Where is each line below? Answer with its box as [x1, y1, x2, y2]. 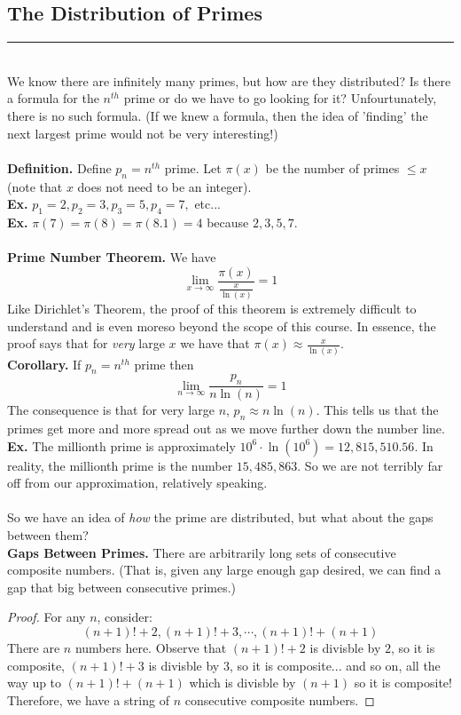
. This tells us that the [316, 401, 439, 419]
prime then [134, 354, 194, 373]
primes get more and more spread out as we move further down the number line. [7, 419, 445, 438]
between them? [7, 526, 89, 544]
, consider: [97, 608, 152, 626]
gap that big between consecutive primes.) [7, 577, 237, 596]
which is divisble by [189, 673, 296, 692]
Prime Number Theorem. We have [7, 248, 216, 266]
